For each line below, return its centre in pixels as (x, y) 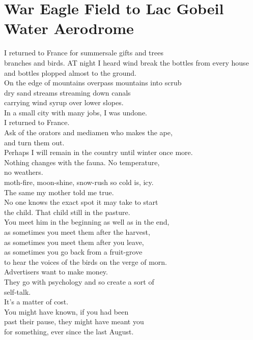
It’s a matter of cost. (36, 302)
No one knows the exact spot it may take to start (81, 202)
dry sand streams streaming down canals (67, 92)
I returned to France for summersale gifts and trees (84, 53)
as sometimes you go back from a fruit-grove (73, 252)
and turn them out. (34, 142)
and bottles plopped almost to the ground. (71, 72)
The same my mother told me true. (59, 192)
